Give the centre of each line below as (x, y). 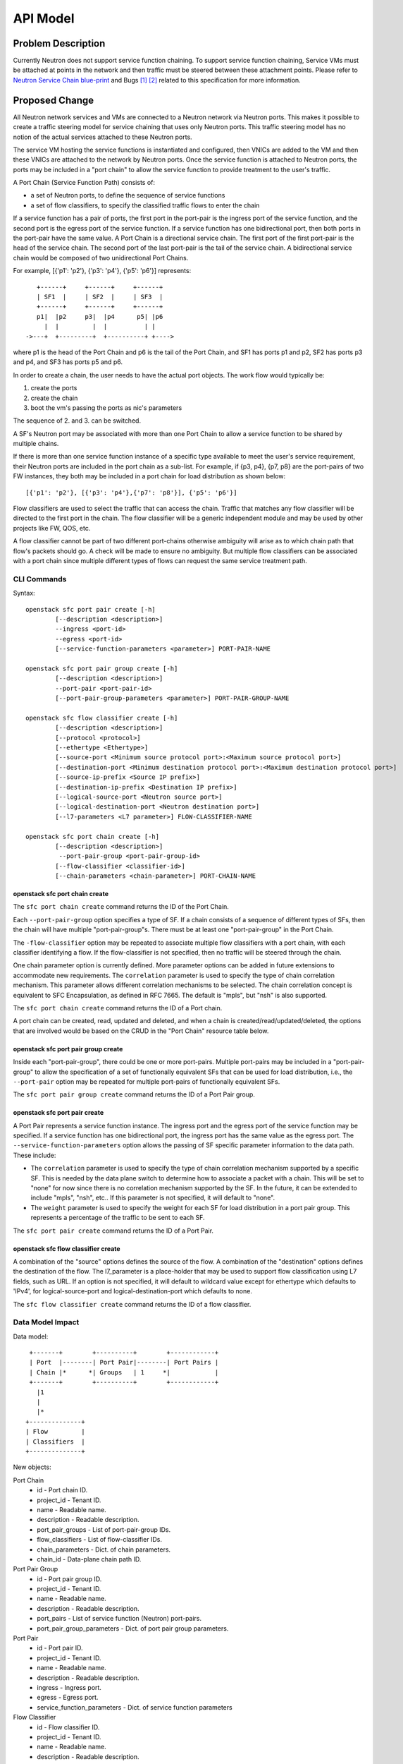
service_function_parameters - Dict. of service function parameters (135, 1707)
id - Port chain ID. (62, 1490)
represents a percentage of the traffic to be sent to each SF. (118, 1218)
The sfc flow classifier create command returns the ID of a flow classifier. (132, 1304)
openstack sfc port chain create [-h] (93, 836)
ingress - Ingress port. (69, 1687)
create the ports (54, 388)
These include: (35, 1155)
